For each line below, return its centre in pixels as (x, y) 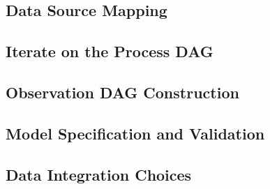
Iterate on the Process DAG (110, 51)
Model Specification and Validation (135, 133)
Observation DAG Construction (122, 92)
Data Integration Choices (99, 174)
